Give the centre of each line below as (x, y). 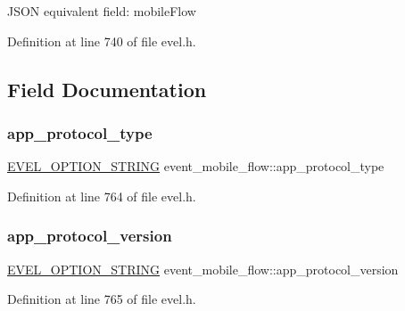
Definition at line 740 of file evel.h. (102, 41)
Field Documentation (107, 89)
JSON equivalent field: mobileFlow (102, 11)
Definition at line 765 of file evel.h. (102, 299)
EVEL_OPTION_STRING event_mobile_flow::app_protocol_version (203, 269)
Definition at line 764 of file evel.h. (102, 196)
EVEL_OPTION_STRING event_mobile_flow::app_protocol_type (196, 166)
